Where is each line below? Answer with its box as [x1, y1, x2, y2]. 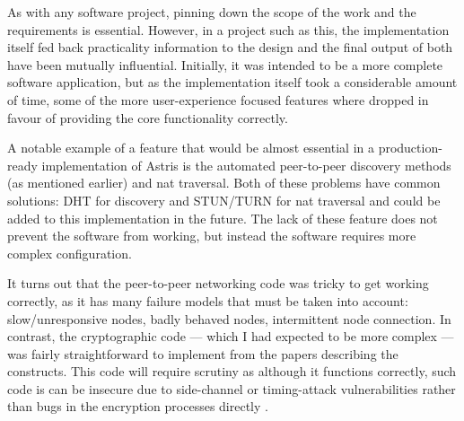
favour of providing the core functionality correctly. [7, 108, 288, 127]
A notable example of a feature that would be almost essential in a [7, 138, 374, 157]
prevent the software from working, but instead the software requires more [7, 226, 416, 245]
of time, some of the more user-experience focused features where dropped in [7, 90, 429, 109]
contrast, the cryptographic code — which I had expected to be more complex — [7, 327, 454, 346]
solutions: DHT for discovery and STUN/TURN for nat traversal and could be [7, 190, 441, 209]
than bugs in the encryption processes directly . [7, 397, 268, 416]
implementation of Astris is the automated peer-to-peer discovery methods [41, 155, 451, 174]
